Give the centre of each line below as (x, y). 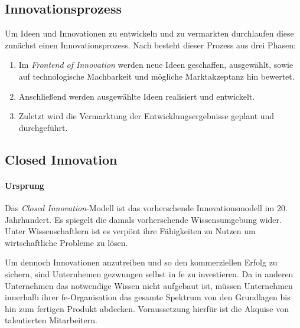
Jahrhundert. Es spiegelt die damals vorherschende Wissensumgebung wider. (143, 219)
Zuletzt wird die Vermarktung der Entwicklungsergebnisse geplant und (146, 116)
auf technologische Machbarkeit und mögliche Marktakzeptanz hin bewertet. (156, 76)
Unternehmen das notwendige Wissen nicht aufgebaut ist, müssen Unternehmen (149, 285)
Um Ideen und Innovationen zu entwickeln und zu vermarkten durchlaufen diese (149, 33)
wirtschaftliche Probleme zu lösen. (66, 242)
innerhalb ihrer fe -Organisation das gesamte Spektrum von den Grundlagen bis (148, 297)
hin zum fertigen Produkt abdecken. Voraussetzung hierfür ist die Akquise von (147, 308)
